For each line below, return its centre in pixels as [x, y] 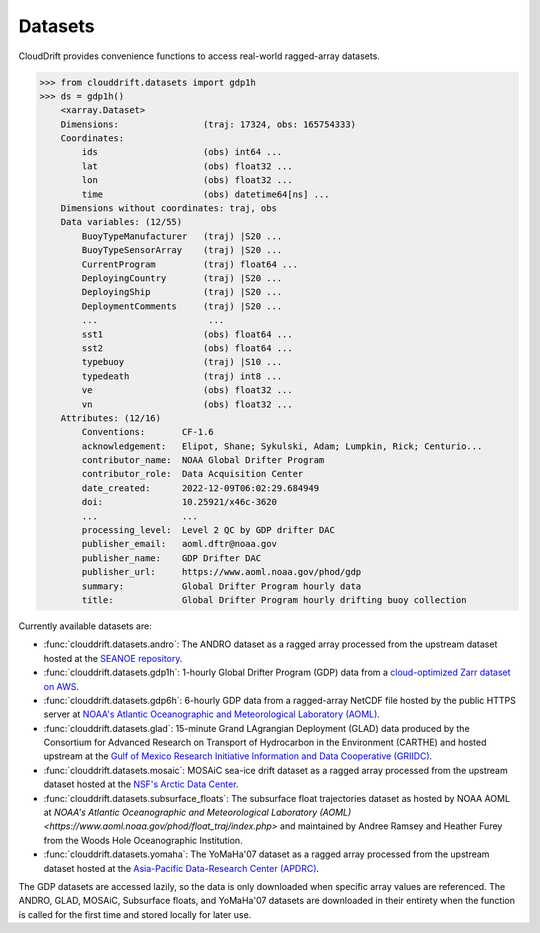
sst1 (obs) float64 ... [187, 334]
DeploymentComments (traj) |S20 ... [182, 306]
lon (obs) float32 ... [187, 180]
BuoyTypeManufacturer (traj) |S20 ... [182, 236]
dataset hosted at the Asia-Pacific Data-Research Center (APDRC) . [181, 868]
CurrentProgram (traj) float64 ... [190, 264]
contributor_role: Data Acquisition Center [192, 474]
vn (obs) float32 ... [187, 404]
